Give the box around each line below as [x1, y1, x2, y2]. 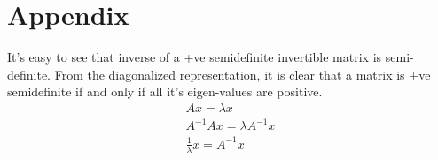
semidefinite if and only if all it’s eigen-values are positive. [7, 82, 323, 101]
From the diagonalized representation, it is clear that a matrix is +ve [54, 65, 431, 83]
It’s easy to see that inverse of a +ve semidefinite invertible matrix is [7, 48, 382, 66]
